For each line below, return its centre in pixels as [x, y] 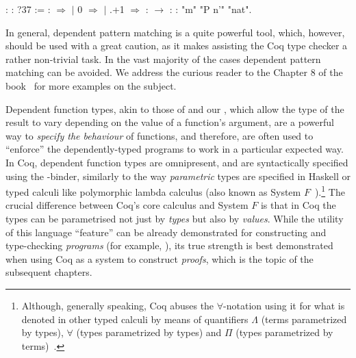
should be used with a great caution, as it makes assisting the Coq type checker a [177, 46]
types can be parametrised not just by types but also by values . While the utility [175, 218]
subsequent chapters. [49, 272]
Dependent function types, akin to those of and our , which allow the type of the [175, 108]
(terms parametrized [304, 319]
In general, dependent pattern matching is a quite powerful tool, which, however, [175, 32]
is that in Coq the [298, 205]
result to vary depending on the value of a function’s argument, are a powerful [170, 122]
